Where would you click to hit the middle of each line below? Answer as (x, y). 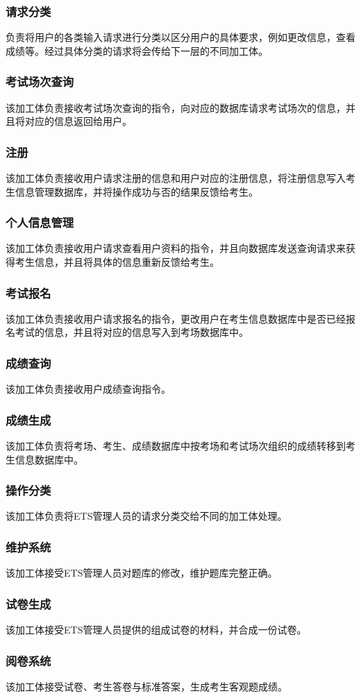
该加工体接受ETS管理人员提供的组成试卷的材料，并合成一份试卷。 (156, 630)
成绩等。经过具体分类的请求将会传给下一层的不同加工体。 (137, 50)
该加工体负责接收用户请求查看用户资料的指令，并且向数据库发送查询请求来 (176, 248)
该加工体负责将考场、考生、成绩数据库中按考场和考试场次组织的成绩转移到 (176, 446)
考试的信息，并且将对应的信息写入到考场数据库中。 (132, 332)
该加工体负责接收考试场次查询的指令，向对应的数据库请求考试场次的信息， (176, 107)
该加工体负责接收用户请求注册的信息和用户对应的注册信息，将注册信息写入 (176, 178)
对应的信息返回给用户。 (78, 121)
